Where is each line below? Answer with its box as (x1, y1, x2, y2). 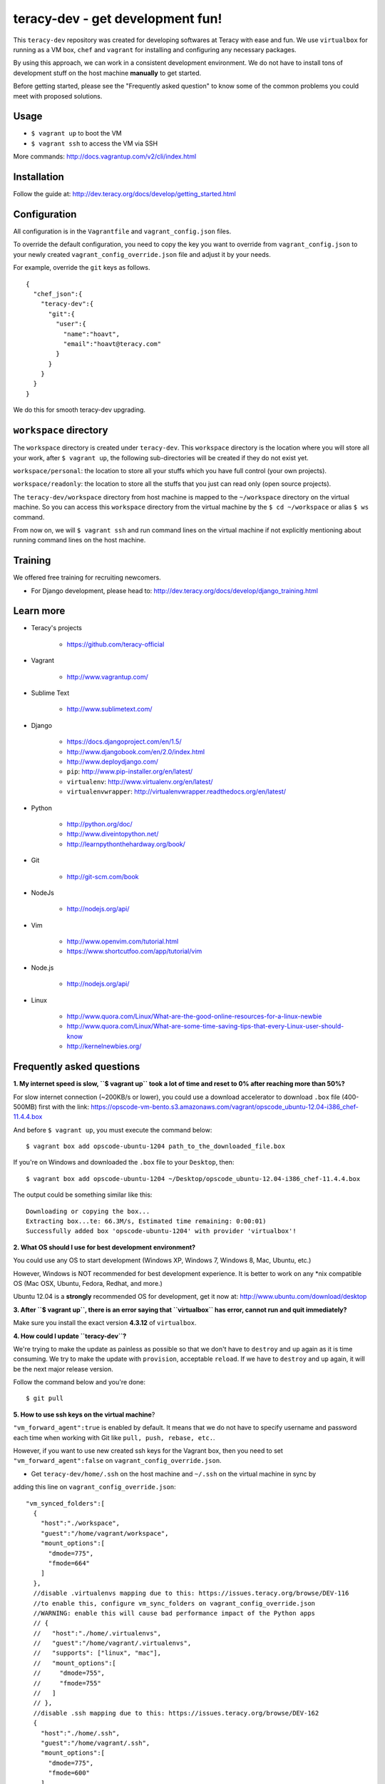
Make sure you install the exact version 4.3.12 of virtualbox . (13, 1319, 197, 1327)
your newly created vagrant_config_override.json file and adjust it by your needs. (13, 250, 271, 258)
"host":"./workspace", (40, 1519, 120, 1527)
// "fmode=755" (33, 1679, 101, 1687)
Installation (13, 171, 64, 183)
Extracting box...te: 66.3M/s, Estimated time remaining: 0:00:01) (26, 1217, 267, 1225)
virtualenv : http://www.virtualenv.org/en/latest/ (66, 777, 213, 786)
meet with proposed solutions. (13, 91, 103, 100)
